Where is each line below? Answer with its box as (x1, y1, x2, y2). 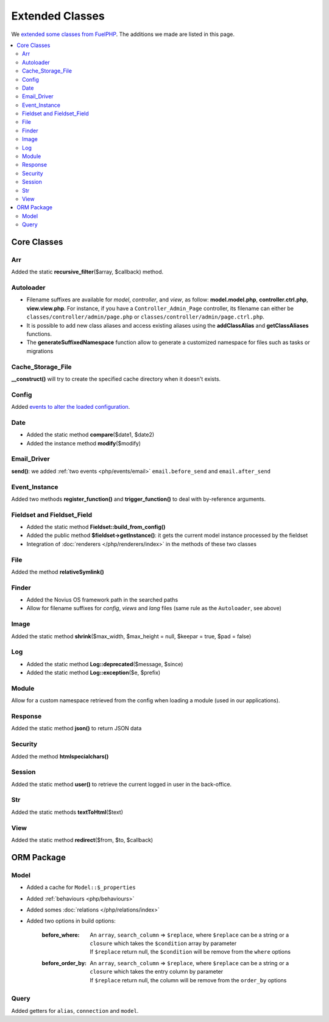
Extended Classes (11, 9, 105, 23)
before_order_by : (41, 959, 87, 966)
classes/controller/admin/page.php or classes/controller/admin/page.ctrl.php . (26, 313, 265, 320)
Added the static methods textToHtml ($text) (11, 808, 124, 816)
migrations (26, 347, 54, 354)
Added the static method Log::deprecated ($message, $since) (26, 660, 183, 668)
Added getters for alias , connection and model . (11, 1007, 139, 1014)
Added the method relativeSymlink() (11, 568, 104, 575)
